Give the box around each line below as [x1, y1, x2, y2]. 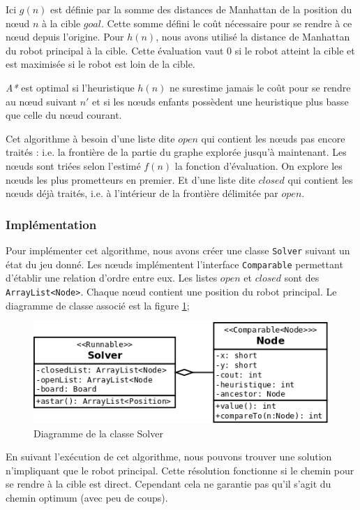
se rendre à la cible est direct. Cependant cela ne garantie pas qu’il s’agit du [6, 476, 331, 491]
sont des [284, 270, 320, 285]
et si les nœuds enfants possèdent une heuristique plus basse [92, 94, 349, 108]
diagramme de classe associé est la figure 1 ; [6, 298, 190, 312]
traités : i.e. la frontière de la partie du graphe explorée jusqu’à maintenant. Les [6, 145, 347, 159]
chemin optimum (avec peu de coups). [6, 490, 168, 504]
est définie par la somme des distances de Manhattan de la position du [50, 2, 352, 16]
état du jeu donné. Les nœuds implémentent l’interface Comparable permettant [6, 256, 343, 271]
